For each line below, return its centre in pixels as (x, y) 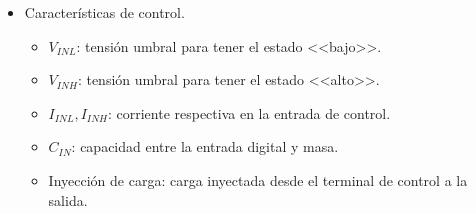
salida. (68, 199)
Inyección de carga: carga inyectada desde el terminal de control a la (258, 179)
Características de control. (104, 12)
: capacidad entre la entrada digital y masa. (205, 146)
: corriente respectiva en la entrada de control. (249, 112)
